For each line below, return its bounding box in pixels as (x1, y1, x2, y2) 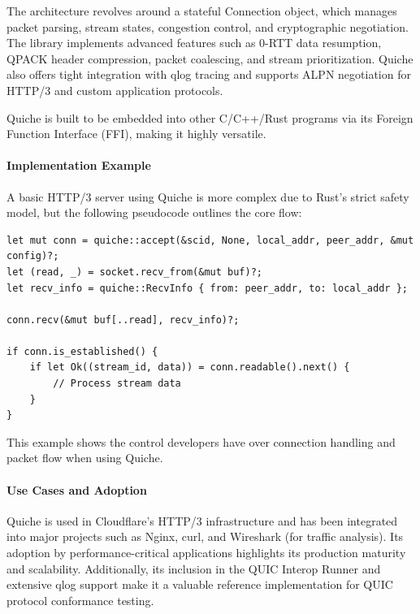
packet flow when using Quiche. (6, 449, 163, 466)
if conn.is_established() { (6, 345, 158, 357)
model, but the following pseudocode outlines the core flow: (6, 204, 302, 221)
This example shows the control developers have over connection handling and (6, 433, 396, 450)
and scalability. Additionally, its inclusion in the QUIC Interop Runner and (6, 560, 381, 577)
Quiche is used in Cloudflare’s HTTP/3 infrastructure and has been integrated (6, 512, 398, 529)
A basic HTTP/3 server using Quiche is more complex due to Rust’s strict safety (6, 188, 409, 205)
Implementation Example (6, 157, 151, 174)
